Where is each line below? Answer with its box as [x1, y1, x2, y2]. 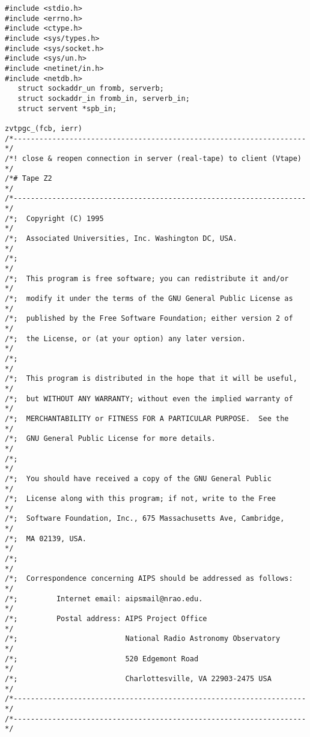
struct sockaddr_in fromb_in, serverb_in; [17, 94, 190, 103]
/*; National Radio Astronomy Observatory [5, 634, 281, 643]
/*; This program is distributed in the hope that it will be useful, [5, 374, 297, 383]
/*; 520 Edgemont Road [5, 654, 199, 663]
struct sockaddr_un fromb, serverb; [17, 84, 164, 93]
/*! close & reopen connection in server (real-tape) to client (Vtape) [5, 154, 302, 163]
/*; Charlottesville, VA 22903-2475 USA [5, 674, 272, 683]
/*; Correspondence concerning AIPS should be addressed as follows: [5, 574, 293, 583]
